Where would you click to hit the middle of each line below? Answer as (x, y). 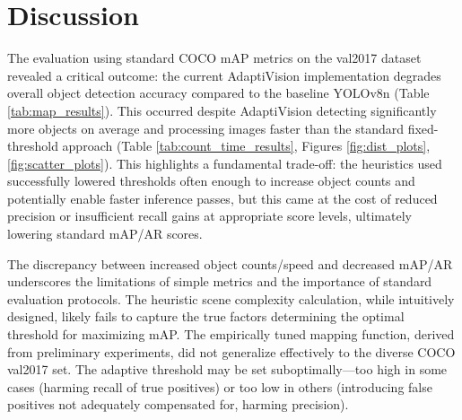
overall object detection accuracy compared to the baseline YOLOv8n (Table (218, 93)
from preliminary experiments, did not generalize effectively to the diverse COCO (231, 351)
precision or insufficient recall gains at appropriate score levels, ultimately (209, 216)
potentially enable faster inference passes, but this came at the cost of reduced (222, 198)
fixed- (423, 128)
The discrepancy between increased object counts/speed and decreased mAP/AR (230, 263)
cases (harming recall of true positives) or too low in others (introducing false (220, 386)
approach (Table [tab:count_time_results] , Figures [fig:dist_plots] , (246, 146)
